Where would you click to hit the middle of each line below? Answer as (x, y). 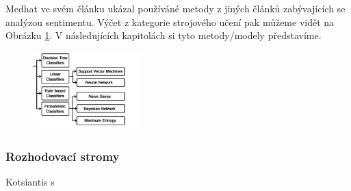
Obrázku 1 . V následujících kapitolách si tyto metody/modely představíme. (164, 35)
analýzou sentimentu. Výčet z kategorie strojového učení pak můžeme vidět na (170, 22)
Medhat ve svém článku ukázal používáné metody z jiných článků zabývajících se (175, 8)
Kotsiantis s (30, 181)
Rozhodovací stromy (63, 156)
